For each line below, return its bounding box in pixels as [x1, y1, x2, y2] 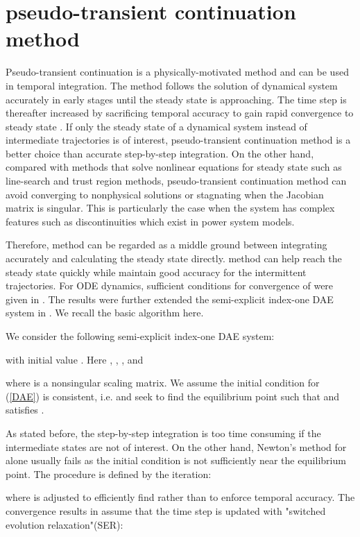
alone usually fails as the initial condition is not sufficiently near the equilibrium [6, 453, 346, 468]
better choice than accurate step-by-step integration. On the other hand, [6, 146, 314, 160]
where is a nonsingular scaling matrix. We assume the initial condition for [6, 375, 320, 390]
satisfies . [6, 402, 44, 417]
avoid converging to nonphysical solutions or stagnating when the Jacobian [6, 187, 324, 201]
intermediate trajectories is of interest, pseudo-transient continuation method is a [6, 133, 351, 147]
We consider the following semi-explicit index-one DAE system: [6, 329, 275, 343]
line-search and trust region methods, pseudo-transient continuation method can [6, 173, 347, 188]
